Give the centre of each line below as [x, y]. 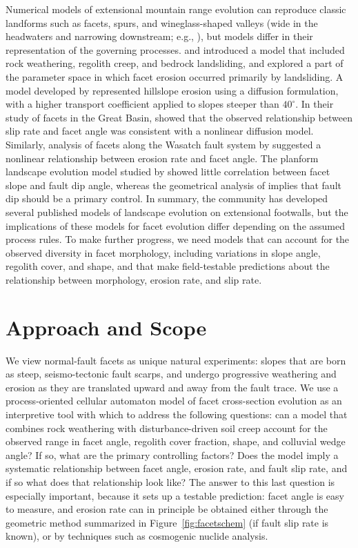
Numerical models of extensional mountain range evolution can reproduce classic [176, 9]
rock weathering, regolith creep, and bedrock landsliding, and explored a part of [175, 63]
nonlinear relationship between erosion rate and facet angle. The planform [162, 158]
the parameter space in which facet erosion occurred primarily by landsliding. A [175, 76]
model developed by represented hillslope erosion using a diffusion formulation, [172, 90]
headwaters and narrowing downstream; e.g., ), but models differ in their [159, 36]
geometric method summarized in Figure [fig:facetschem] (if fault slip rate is [167, 522]
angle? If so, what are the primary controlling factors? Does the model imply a [172, 454]
